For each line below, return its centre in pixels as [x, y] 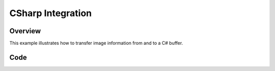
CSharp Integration [50, 13]
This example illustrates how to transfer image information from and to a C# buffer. [96, 43]
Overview [25, 31]
